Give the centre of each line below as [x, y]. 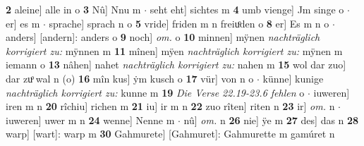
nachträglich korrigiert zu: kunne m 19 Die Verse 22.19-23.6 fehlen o [155, 92]
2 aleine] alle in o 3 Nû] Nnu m [73, 9]
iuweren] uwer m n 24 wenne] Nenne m [90, 120]
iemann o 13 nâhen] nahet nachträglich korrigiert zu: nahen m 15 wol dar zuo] [176, 65]
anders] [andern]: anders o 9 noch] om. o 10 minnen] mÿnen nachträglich [163, 37]
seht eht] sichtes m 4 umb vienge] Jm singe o [247, 9]
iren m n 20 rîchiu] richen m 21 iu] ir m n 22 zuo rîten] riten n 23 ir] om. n [170, 106]
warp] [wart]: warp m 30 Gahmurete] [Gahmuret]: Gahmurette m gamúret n [170, 134]
